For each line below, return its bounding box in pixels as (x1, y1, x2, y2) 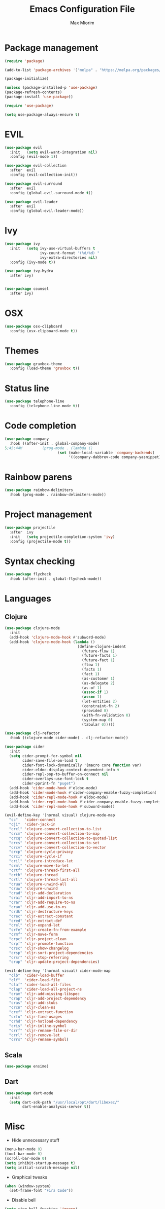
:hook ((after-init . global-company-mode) (9, 441, 99, 446)
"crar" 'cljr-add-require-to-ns (9, 900, 76, 905)
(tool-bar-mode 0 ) (4, 1151, 42, 1157)
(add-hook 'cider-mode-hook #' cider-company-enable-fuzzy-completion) (9, 790, 157, 795)
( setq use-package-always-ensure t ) (4, 112, 80, 117)
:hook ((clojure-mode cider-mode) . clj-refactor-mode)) (9, 736, 129, 741)
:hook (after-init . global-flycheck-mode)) (9, 576, 102, 581)
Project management (4, 509, 92, 520)
